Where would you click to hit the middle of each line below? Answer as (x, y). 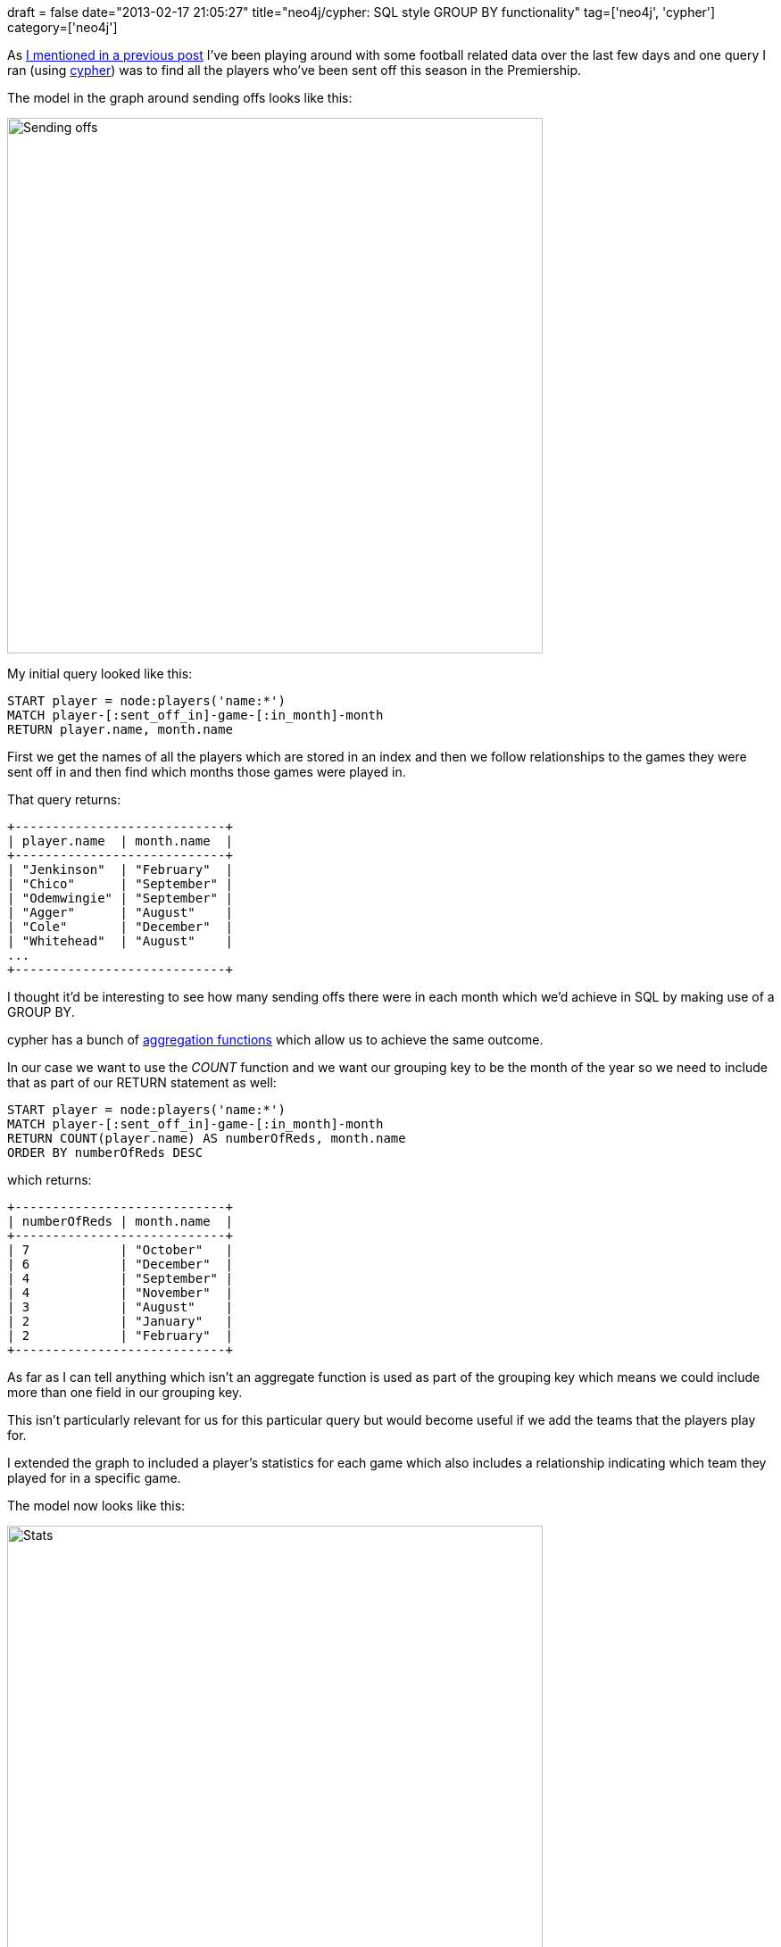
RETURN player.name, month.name (120, 729)
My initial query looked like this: (100, 674)
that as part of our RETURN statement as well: (142, 1082)
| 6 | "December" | (120, 1264)
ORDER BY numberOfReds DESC (105, 1152)
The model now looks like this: (96, 1506)
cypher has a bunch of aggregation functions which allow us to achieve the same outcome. (275, 1040)
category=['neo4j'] (62, 27)
